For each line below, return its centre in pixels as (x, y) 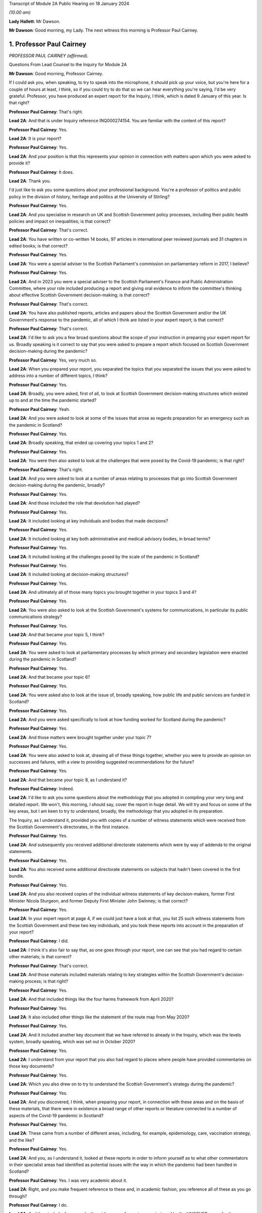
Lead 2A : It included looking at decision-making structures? (69, 574)
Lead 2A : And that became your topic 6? (49, 677)
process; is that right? (46, 981)
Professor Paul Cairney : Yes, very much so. (53, 360)
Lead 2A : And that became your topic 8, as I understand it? (68, 780)
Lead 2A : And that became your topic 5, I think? (57, 635)
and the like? (22, 1140)
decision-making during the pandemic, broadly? (57, 485)
